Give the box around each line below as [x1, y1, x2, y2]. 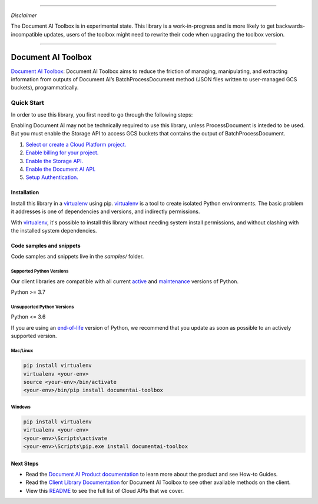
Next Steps [11, 460, 39, 467]
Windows [11, 404, 31, 410]
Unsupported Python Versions [11, 304, 74, 310]
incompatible [11, 31, 42, 38]
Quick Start [11, 99, 44, 107]
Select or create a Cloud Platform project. [25, 141, 127, 148]
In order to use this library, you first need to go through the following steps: [11, 111, 193, 118]
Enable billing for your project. [25, 149, 99, 156]
